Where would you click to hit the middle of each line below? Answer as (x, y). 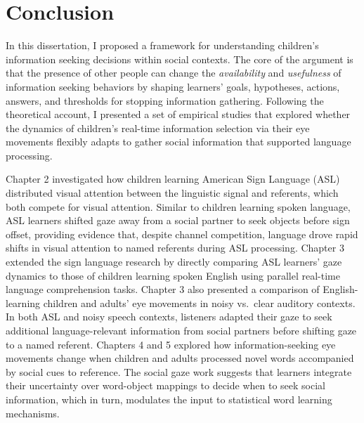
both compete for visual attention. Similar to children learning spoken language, (178, 206)
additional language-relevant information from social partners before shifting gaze (181, 330)
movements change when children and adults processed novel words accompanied (180, 358)
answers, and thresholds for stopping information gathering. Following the (165, 100)
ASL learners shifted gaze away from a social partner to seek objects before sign (178, 220)
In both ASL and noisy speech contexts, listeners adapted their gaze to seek (169, 317)
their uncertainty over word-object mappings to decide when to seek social (165, 385)
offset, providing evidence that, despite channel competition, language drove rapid (182, 234)
